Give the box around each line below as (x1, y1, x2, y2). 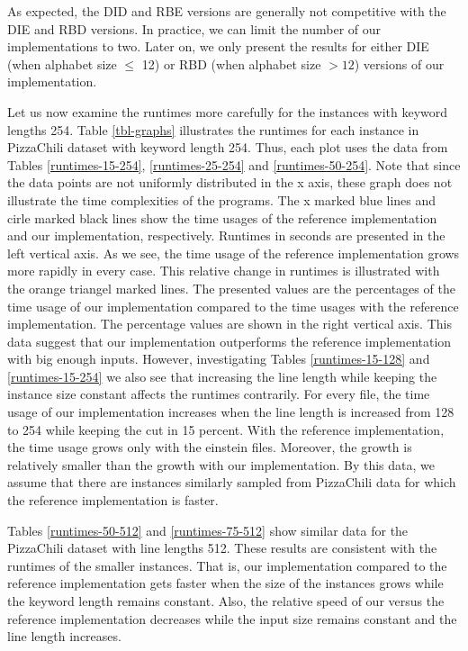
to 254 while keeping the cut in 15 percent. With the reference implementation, (7, 420, 445, 439)
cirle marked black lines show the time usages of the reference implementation (7, 208, 437, 227)
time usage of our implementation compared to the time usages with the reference (7, 296, 459, 315)
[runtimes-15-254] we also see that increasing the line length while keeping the (7, 366, 437, 385)
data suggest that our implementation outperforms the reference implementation (7, 331, 452, 350)
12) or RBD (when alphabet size (141, 54, 321, 73)
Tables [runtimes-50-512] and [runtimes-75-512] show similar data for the (7, 520, 409, 539)
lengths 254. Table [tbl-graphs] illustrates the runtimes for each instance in (7, 120, 419, 139)
